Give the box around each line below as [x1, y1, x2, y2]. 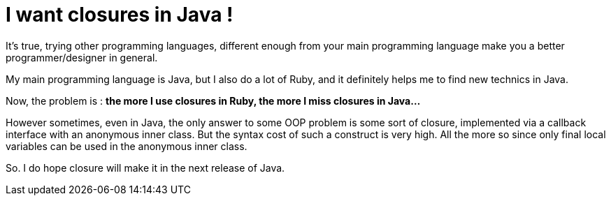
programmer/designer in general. [6, 51, 158, 64]
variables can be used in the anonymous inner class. [6, 140, 247, 152]
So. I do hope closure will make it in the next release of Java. [6, 161, 285, 174]
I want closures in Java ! [6, 3, 233, 27]
